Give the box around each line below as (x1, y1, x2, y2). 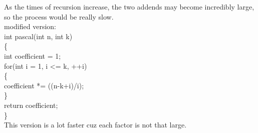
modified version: (4, 21, 56, 32)
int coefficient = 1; (4, 50, 61, 61)
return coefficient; (4, 99, 58, 110)
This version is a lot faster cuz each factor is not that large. (4, 119, 187, 130)
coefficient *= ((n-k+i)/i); (4, 80, 84, 90)
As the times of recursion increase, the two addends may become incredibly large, (4, 2, 254, 12)
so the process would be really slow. (4, 11, 114, 22)
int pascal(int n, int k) (4, 31, 73, 41)
